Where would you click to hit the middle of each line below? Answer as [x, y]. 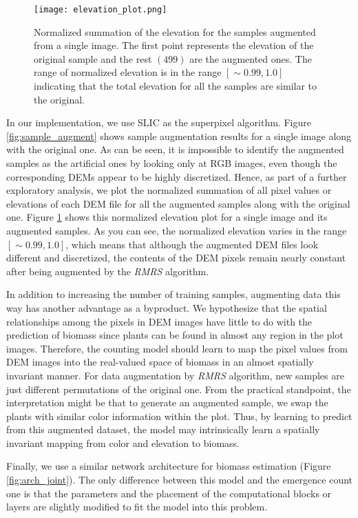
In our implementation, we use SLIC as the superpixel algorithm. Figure [159, 122]
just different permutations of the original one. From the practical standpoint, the [179, 389]
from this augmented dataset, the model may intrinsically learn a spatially [163, 429]
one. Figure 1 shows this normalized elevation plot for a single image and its [167, 217]
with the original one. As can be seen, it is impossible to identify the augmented [175, 149]
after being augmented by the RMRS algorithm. [108, 271]
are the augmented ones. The [251, 58]
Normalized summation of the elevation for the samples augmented [175, 31]
